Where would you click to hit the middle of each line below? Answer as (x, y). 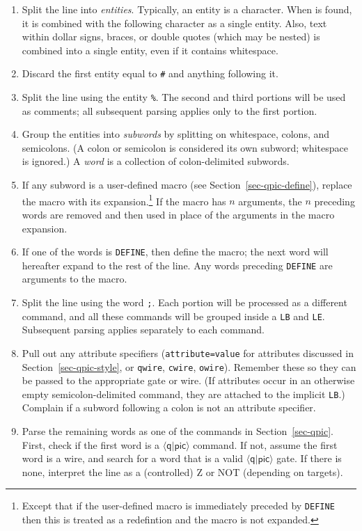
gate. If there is (309, 458)
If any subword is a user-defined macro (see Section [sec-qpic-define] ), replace (187, 185)
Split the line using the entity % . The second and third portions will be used (184, 97)
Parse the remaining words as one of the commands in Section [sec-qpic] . (178, 431)
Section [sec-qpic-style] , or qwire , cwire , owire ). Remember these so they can (189, 366)
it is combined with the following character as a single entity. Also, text (174, 23)
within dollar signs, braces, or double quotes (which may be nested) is (171, 37)
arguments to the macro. (74, 279)
